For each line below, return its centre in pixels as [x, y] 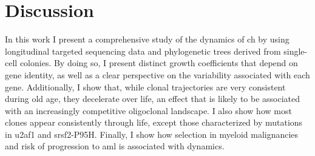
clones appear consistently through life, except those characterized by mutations [154, 122]
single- [296, 51]
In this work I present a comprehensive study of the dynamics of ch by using [147, 39]
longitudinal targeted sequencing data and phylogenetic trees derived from [143, 51]
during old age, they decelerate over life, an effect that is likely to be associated [153, 99]
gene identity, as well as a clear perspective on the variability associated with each [157, 74]
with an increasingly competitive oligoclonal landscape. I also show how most [148, 110]
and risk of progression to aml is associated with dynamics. [115, 146]
